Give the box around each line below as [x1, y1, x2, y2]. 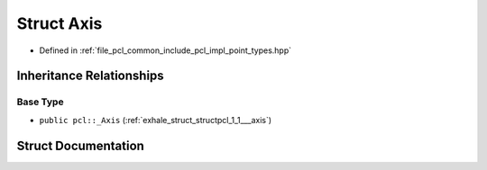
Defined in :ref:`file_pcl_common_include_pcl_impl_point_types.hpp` [39, 45, 292, 56]
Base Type [16, 95, 64, 108]
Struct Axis [16, 13, 103, 33]
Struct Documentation [16, 138, 144, 153]
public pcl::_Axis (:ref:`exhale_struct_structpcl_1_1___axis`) [39, 114, 272, 125]
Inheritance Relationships [16, 68, 164, 84]
